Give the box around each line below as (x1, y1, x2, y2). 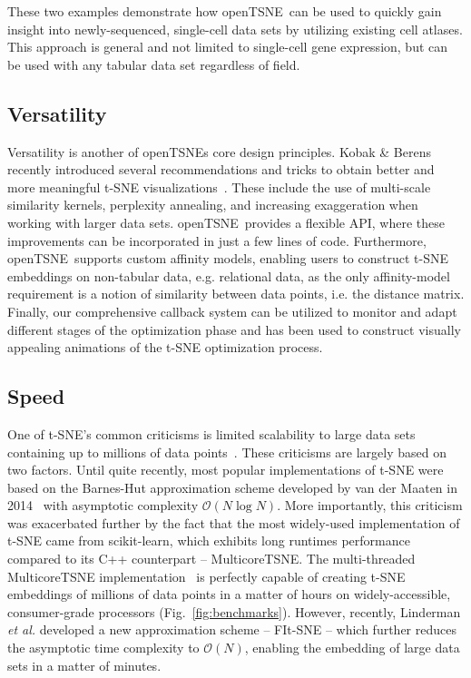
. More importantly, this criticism (277, 496, 463, 515)
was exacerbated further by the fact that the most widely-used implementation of (7, 513, 460, 532)
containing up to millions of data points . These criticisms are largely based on (7, 442, 446, 461)
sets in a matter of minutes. (7, 655, 162, 674)
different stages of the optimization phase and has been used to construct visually (7, 319, 461, 339)
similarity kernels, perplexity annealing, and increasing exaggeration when (7, 195, 418, 214)
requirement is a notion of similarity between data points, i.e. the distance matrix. (7, 284, 465, 303)
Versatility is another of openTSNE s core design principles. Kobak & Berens (7, 142, 431, 161)
